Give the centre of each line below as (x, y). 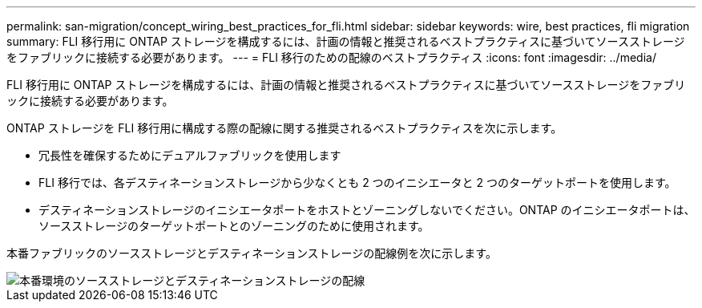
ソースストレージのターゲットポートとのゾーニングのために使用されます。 (234, 226)
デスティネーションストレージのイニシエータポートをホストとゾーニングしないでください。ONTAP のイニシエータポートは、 (367, 210)
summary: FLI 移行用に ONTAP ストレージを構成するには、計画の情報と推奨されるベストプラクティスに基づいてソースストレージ (346, 41)
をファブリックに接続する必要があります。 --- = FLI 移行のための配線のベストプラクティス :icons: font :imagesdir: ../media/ (331, 57)
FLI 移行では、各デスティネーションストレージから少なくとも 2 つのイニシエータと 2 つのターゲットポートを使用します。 (357, 182)
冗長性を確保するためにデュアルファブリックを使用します (190, 155)
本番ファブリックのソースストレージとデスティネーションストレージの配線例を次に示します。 (252, 253)
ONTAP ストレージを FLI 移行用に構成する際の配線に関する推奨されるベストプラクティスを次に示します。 (284, 128)
